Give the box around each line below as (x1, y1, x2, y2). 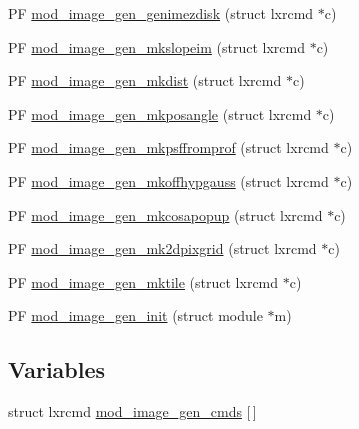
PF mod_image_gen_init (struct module (8, 305, 263, 326)
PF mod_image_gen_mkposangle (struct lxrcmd (8, 103, 312, 124)
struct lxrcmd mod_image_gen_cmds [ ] (8, 401, 257, 422)
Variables (8, 354, 106, 385)
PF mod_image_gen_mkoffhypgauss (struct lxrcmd (8, 170, 329, 191)
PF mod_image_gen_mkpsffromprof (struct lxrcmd (8, 137, 329, 158)
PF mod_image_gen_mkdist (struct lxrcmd (8, 70, 282, 91)
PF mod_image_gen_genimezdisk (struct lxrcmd (8, 3, 314, 23)
